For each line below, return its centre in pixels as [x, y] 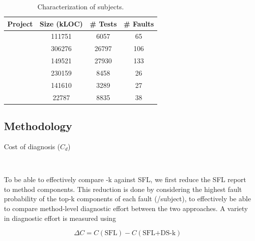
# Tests [103, 23]
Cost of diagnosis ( [32, 146]
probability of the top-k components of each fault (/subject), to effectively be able [127, 199]
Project [20, 23]
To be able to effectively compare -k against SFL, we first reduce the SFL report [125, 179]
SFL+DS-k [159, 233]
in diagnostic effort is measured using [60, 218]
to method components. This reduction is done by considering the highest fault [123, 189]
